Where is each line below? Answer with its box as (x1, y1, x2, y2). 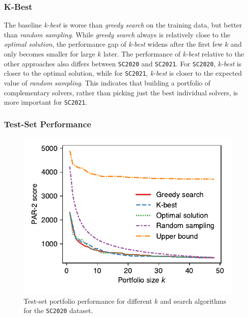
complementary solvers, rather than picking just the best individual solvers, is (4, 87, 238, 97)
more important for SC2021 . (4, 97, 87, 107)
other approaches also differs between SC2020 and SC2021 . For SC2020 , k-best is (4, 58, 242, 68)
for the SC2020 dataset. (24, 305, 93, 316)
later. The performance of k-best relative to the (103, 49, 244, 58)
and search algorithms (160, 295, 226, 306)
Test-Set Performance (4, 117, 91, 130)
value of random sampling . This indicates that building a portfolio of (4, 77, 211, 87)
